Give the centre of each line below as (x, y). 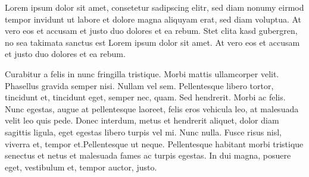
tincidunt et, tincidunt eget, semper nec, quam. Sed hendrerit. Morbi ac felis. (145, 97)
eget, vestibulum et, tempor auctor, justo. (81, 167)
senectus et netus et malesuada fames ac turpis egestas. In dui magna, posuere (148, 155)
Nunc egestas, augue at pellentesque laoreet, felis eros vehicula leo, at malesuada (152, 108)
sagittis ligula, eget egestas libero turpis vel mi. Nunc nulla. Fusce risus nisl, (143, 132)
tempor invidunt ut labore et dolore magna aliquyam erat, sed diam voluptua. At (153, 19)
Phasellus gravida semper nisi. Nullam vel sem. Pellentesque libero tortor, (139, 85)
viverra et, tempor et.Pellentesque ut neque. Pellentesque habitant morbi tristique (154, 143)
